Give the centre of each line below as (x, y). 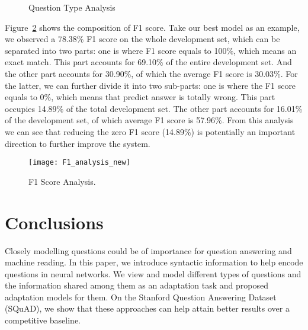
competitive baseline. (43, 320)
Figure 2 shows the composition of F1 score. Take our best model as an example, (152, 27)
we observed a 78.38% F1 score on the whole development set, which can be (142, 39)
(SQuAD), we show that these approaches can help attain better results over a (147, 308)
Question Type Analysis (72, 7)
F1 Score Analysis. (62, 181)
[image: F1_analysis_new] (79, 163)
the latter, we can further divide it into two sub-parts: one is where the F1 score (150, 85)
